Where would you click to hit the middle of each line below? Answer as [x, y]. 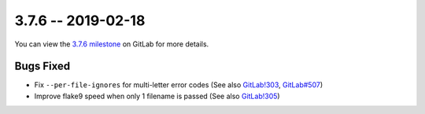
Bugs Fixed [42, 66]
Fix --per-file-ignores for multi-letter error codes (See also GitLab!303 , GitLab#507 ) [178, 85]
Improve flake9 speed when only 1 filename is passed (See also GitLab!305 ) [157, 96]
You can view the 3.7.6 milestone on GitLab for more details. [112, 44]
